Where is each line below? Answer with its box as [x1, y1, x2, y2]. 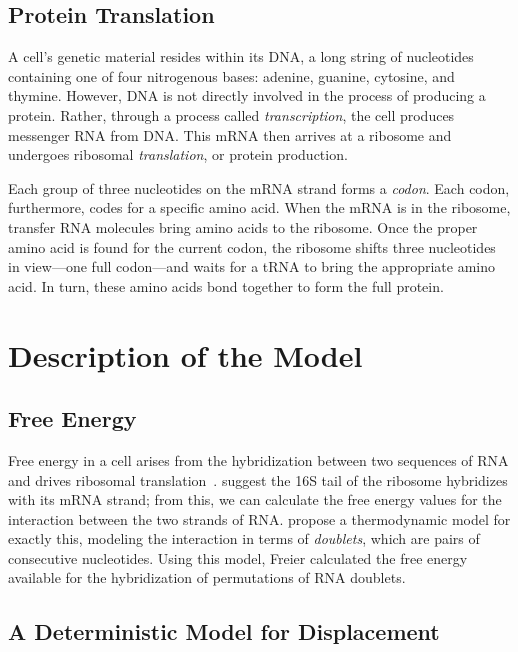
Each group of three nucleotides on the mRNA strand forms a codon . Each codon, [8, 177, 510, 198]
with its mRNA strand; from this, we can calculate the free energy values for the [8, 489, 502, 510]
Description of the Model [8, 334, 363, 375]
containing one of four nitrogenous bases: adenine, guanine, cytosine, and [8, 65, 455, 86]
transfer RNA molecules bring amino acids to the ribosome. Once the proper [8, 216, 478, 237]
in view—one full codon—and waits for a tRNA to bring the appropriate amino [8, 256, 495, 277]
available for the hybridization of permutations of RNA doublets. [8, 567, 406, 588]
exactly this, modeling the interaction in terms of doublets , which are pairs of [8, 528, 480, 549]
